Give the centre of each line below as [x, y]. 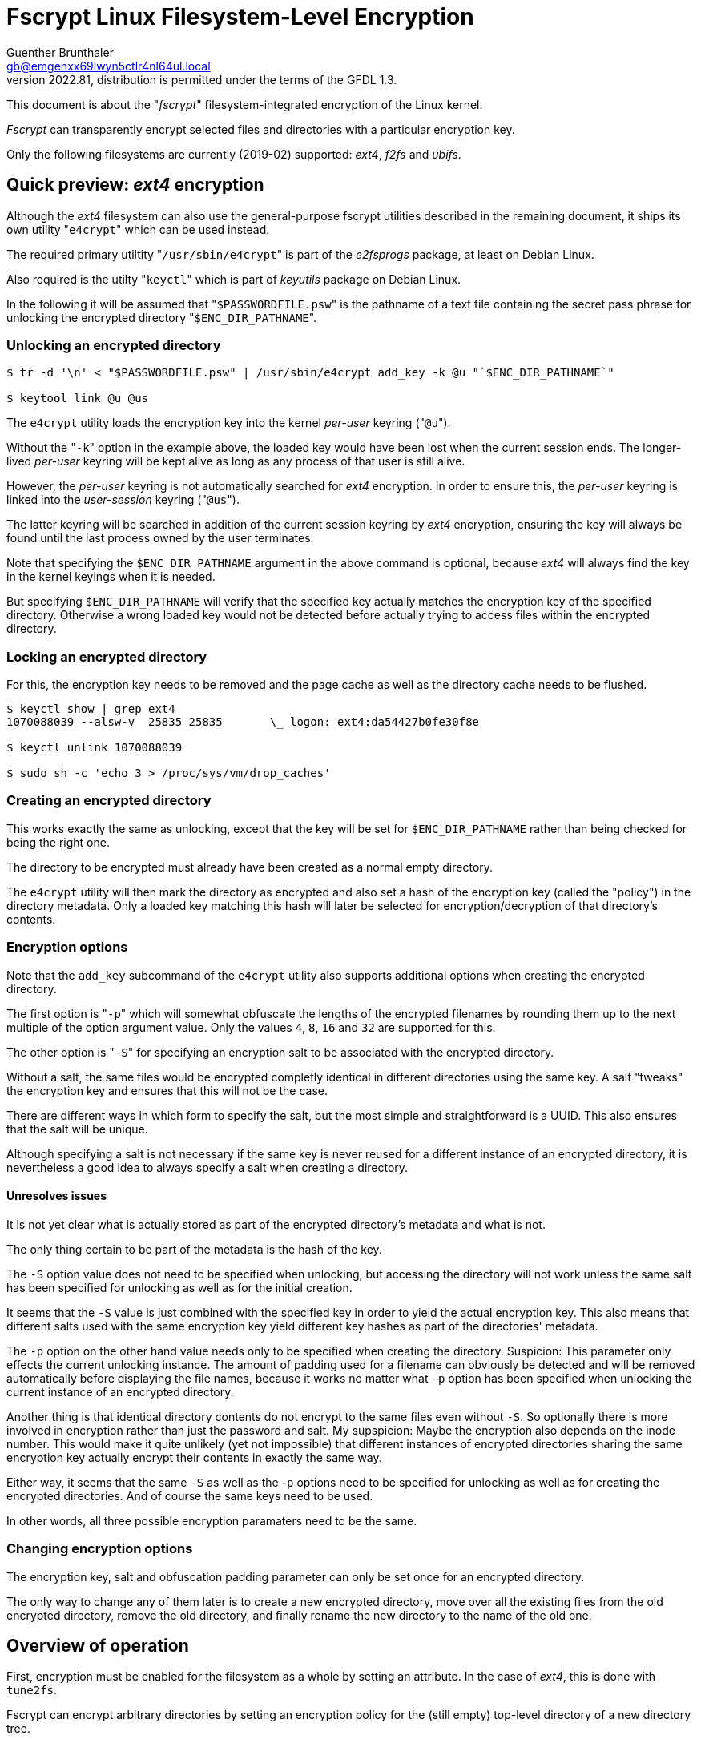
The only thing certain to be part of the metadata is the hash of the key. [194, 1249]
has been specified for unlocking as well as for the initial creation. [179, 1287]
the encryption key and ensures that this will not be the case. [167, 1090]
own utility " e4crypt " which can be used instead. [138, 229]
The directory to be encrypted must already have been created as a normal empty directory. [250, 867]
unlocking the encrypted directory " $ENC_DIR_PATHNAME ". [162, 317]
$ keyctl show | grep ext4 [91, 709]
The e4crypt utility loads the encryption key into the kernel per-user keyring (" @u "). [229, 423]
